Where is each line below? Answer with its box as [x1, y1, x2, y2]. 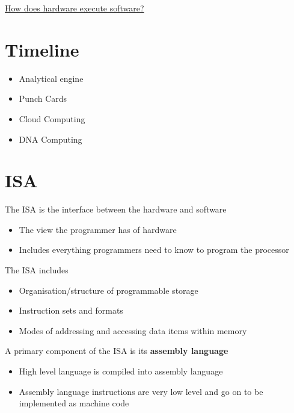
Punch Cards [19, 92, 67, 105]
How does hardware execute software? [5, 2, 144, 14]
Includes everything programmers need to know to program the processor [19, 243, 289, 256]
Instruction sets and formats [19, 304, 123, 317]
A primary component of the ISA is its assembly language [5, 344, 228, 357]
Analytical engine [19, 72, 84, 84]
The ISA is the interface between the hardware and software [5, 203, 227, 216]
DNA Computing [19, 132, 82, 145]
